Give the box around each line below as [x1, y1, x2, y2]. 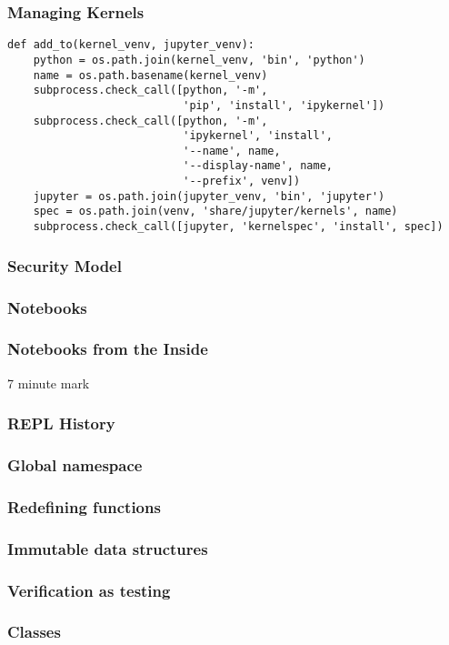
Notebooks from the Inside [7, 338, 208, 360]
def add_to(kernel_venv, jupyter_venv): [7, 38, 255, 52]
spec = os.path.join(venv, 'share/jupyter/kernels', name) [33, 205, 398, 218]
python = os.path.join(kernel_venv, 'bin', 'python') [33, 53, 365, 66]
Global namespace [7, 454, 143, 477]
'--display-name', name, [183, 159, 333, 173]
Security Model [7, 254, 122, 277]
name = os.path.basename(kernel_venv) [33, 68, 268, 82]
